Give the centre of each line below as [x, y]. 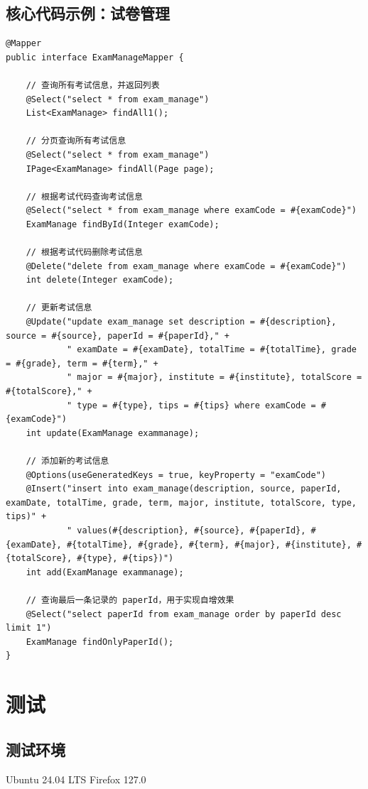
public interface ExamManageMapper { [95, 57]
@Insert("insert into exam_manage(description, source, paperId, [184, 489]
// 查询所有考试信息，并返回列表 [93, 85]
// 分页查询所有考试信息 [76, 141]
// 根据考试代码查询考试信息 [84, 196]
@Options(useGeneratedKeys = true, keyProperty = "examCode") [176, 475]
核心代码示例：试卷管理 [88, 13]
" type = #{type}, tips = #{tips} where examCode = [191, 405]
